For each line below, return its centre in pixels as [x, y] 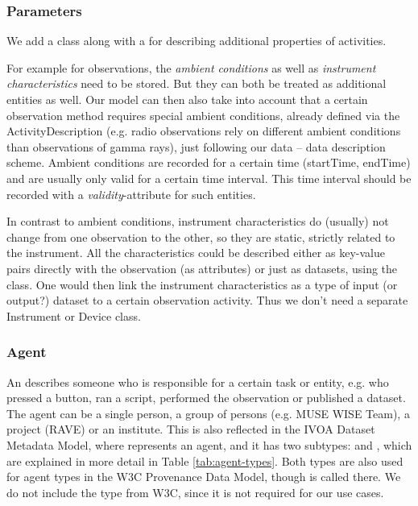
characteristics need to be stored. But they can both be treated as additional [197, 83]
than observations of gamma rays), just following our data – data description [196, 146]
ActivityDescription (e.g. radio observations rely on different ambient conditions [204, 131]
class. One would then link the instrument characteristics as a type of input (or [202, 284]
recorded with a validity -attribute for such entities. [131, 194]
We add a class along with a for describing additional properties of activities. [197, 41]
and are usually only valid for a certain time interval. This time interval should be [209, 178]
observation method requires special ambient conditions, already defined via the [203, 115]
